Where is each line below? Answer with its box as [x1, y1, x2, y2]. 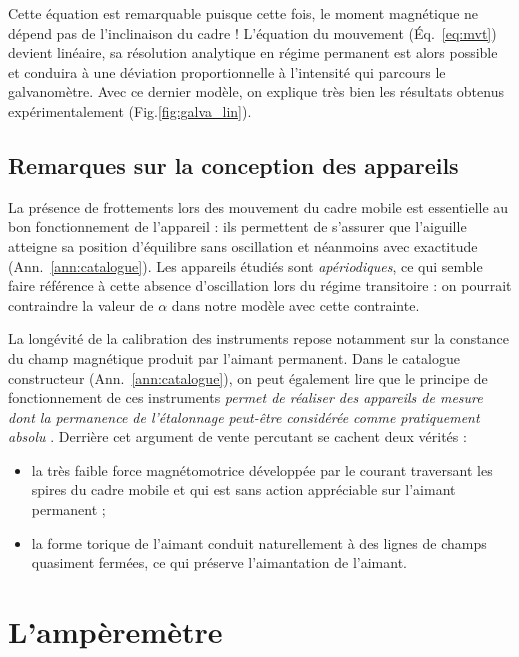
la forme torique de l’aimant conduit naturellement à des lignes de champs [31, 532, 487, 553]
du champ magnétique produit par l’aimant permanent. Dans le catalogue [8, 347, 460, 368]
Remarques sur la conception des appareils [8, 149, 459, 180]
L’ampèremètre [8, 611, 223, 652]
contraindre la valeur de [8, 294, 154, 315]
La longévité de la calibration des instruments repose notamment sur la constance [8, 328, 509, 349]
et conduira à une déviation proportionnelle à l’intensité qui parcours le [8, 61, 446, 82]
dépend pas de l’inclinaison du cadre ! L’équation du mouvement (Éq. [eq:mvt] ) [8, 22, 497, 43]
